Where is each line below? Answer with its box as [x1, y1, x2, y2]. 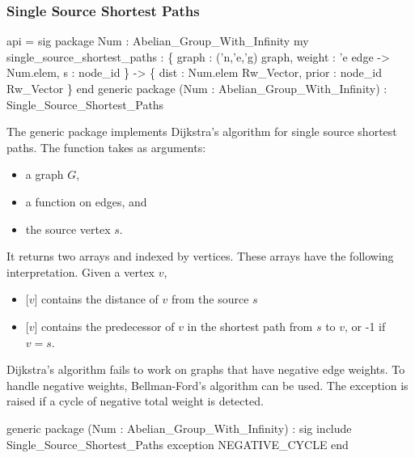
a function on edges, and [25, 193, 147, 210]
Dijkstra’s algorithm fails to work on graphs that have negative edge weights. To [6, 361, 405, 378]
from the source [172, 290, 249, 307]
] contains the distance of [34, 290, 159, 307]
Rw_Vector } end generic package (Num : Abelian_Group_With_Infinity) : [6, 80, 387, 96]
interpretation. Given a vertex [6, 263, 155, 280]
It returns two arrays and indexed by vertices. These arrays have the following [6, 248, 394, 265]
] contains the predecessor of [34, 317, 175, 334]
